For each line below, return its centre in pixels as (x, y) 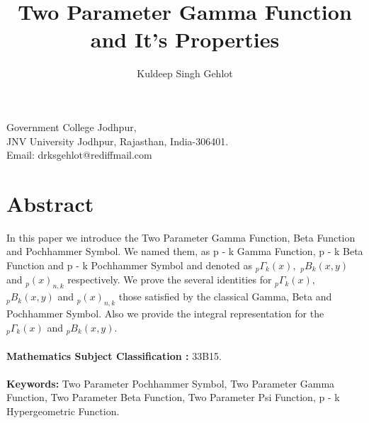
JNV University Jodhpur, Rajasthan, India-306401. (118, 141)
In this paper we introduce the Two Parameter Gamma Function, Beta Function (181, 237)
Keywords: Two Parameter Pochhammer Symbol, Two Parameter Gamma (171, 383)
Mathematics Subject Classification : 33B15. (114, 355)
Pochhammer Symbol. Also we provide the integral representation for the (165, 314)
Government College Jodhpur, (72, 126)
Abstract (50, 203)
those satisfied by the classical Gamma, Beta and (225, 297)
